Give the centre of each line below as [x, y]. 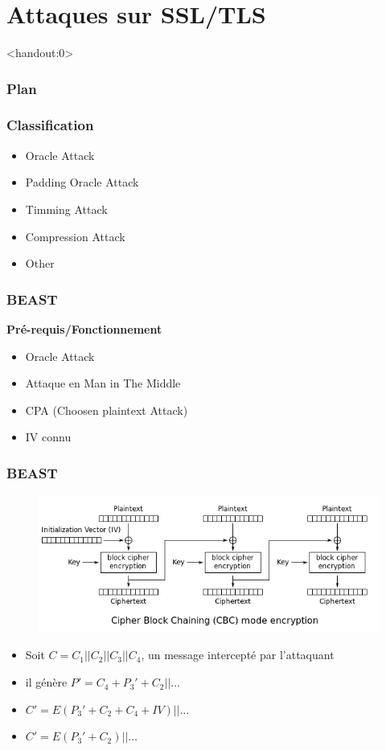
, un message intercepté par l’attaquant [238, 655]
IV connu [48, 437]
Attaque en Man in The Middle [103, 383]
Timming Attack [66, 209]
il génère [46, 682]
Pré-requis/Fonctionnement [84, 328]
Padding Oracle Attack [82, 182]
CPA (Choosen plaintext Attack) [107, 410]
